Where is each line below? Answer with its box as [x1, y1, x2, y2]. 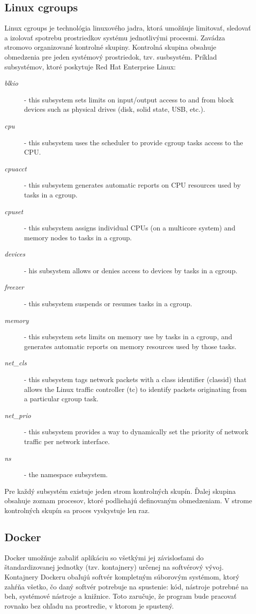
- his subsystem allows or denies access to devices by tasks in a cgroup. [24, 265, 238, 275]
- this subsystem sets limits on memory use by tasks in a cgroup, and [24, 331, 232, 342]
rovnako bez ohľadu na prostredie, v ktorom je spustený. [4, 600, 174, 611]
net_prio [4, 410, 31, 420]
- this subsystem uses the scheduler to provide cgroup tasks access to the [24, 137, 243, 147]
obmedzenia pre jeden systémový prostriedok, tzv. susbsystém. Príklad [4, 51, 217, 62]
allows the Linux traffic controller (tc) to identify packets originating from [24, 384, 247, 394]
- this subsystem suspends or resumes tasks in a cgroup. [24, 298, 192, 309]
